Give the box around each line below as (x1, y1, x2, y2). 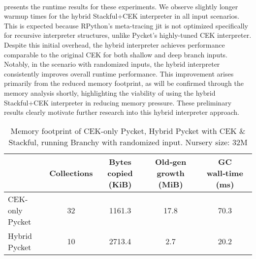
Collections (49, 167, 93, 179)
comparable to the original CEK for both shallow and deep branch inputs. (4, 49, 228, 59)
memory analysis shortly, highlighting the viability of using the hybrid (4, 87, 216, 98)
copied (107, 167, 133, 179)
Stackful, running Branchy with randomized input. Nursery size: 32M (8, 136, 248, 148)
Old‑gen (155, 155, 187, 167)
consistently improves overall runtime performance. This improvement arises (4, 68, 234, 78)
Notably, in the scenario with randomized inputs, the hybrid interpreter (4, 59, 220, 69)
